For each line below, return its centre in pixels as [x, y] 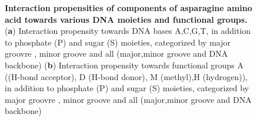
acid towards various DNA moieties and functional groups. [126, 19]
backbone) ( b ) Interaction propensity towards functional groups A [124, 65]
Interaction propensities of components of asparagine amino [128, 8]
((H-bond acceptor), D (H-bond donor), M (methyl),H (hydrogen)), [126, 76]
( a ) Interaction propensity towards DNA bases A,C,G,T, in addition [128, 31]
